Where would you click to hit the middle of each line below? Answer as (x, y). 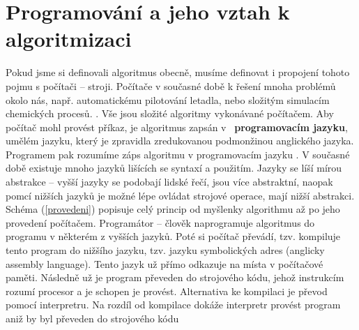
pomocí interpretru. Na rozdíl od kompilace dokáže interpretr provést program (173, 305)
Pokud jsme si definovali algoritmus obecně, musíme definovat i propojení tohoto (178, 72)
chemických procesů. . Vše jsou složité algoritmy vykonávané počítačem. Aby (170, 113)
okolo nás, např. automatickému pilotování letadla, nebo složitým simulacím (168, 99)
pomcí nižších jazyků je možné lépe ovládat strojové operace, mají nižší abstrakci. (180, 195)
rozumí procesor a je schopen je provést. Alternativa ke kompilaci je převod (167, 291)
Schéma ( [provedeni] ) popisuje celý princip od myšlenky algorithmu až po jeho (173, 209)
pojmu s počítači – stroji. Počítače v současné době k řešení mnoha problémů (171, 85)
